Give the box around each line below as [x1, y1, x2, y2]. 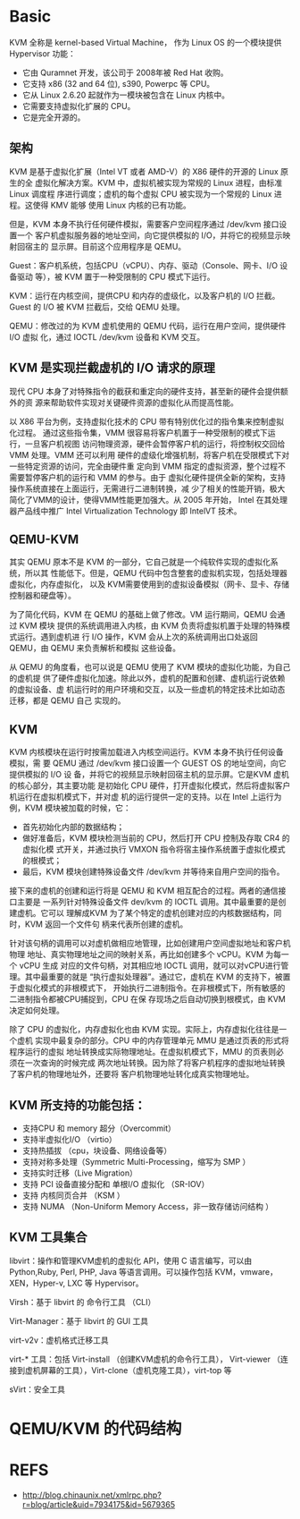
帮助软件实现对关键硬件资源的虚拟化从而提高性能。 [50, 396, 238, 408]
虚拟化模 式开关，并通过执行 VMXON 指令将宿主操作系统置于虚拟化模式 [21, 844, 286, 855]
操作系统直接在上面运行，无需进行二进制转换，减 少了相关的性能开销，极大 [9, 483, 286, 494]
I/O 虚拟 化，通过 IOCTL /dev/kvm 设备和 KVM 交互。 [9, 331, 205, 342]
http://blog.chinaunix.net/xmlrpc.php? [21, 1489, 162, 1500]
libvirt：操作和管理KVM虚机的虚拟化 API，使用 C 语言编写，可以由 [9, 1255, 253, 1266]
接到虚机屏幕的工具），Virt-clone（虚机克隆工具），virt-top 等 [9, 1364, 232, 1375]
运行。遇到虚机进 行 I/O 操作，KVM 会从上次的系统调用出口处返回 [16, 632, 258, 642]
